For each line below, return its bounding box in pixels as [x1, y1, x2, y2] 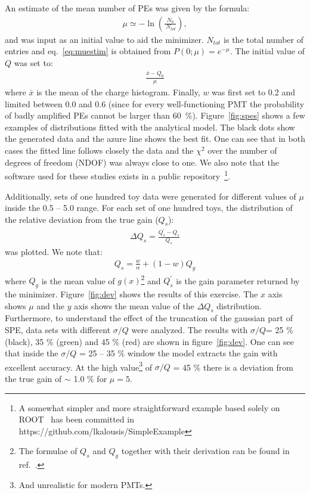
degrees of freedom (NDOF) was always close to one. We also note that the [5, 156, 280, 168]
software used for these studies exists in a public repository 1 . [5, 168, 231, 182]
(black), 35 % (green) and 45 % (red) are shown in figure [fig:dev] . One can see [5, 335, 294, 347]
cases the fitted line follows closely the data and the [5, 144, 194, 157]
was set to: [14, 56, 53, 69]
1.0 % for [73, 372, 107, 385]
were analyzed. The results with [131, 323, 248, 335]
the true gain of [5, 372, 62, 385]
